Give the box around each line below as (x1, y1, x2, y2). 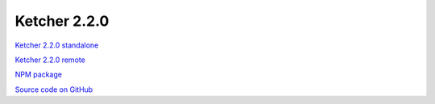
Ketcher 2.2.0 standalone (14, 40, 99, 50)
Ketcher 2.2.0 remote (14, 55, 86, 64)
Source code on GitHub (14, 85, 93, 94)
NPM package (14, 69, 62, 80)
